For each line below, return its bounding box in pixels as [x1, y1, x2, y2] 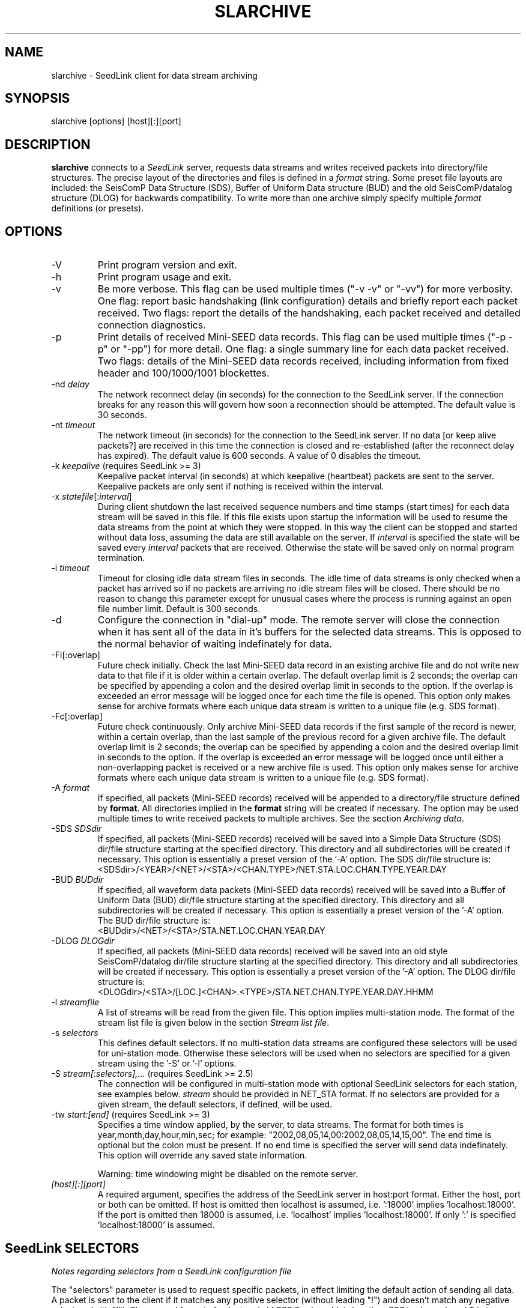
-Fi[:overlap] [51, 650, 100, 661]
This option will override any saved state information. [97, 1150, 307, 1161]
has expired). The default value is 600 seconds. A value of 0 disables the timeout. [97, 450, 422, 461]
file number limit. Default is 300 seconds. [97, 604, 261, 614]
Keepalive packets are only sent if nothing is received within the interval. [97, 481, 384, 492]
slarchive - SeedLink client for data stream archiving [51, 70, 258, 80]
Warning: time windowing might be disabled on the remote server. [97, 1169, 358, 1179]
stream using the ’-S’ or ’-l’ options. [97, 1058, 237, 1069]
